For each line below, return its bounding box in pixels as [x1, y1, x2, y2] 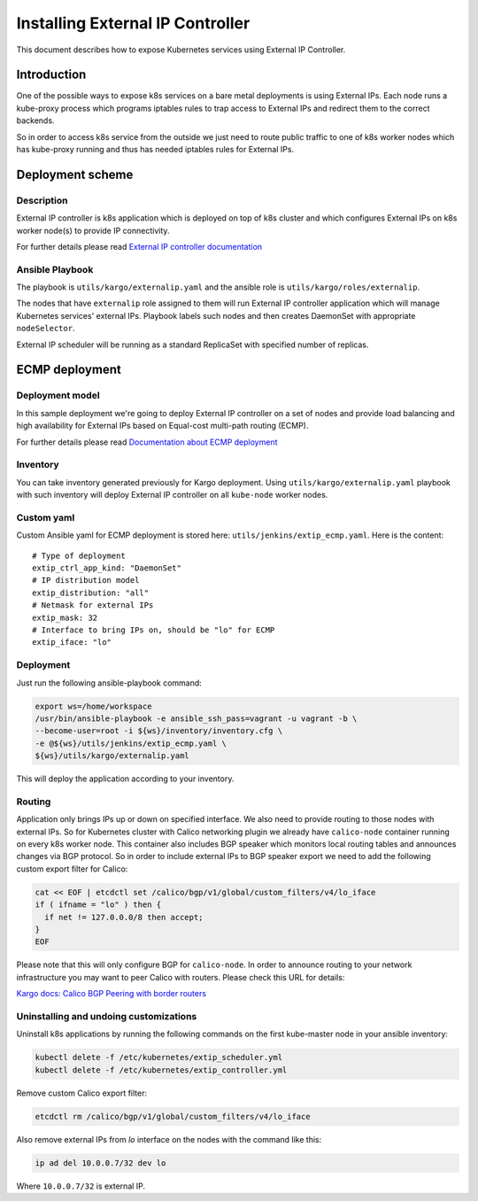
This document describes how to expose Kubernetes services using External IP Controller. [16, 44, 346, 55]
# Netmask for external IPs [32, 600, 154, 610]
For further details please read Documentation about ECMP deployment [16, 437, 278, 447]
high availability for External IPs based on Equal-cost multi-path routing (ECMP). [16, 421, 309, 431]
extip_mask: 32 [32, 612, 98, 623]
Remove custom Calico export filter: [16, 1088, 148, 1098]
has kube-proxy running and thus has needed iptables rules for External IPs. [16, 144, 295, 155]
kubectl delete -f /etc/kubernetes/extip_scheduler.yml [35, 1052, 283, 1063]
